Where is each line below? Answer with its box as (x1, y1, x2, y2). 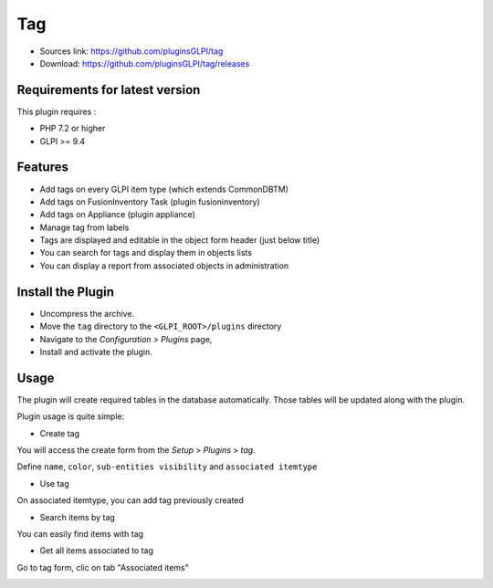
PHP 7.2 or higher (39, 123, 106, 134)
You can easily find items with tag (16, 528, 144, 539)
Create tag (39, 427, 80, 438)
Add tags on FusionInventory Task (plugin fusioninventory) (39, 196, 260, 207)
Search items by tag (39, 511, 116, 522)
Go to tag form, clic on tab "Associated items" (16, 562, 189, 572)
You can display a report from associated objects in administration (39, 260, 289, 271)
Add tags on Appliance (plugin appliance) (39, 209, 196, 220)
